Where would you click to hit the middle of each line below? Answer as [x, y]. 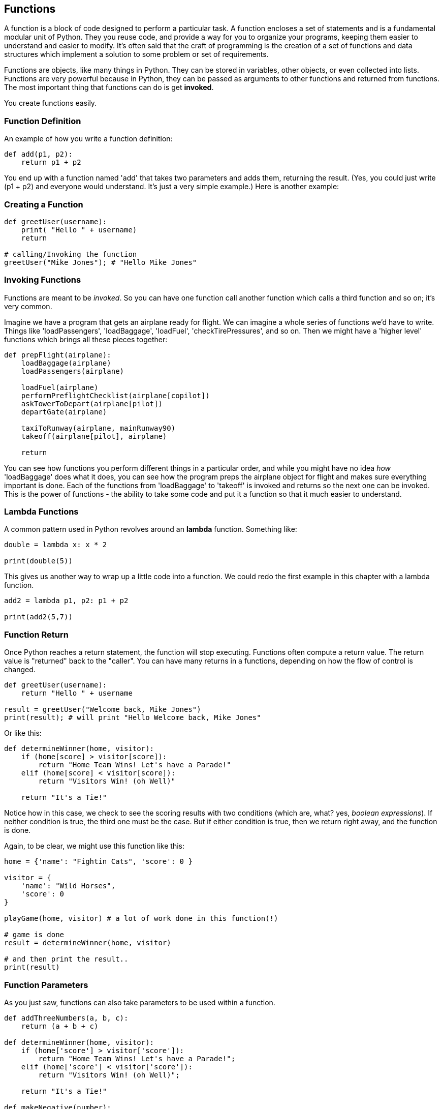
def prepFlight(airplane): [58, 355]
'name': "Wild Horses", [68, 886]
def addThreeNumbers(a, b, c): [66, 1018]
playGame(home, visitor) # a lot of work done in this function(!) [141, 919]
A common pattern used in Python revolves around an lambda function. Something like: [151, 529]
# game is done [34, 935]
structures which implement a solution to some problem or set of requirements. [136, 54]
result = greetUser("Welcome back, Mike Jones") [103, 710]
